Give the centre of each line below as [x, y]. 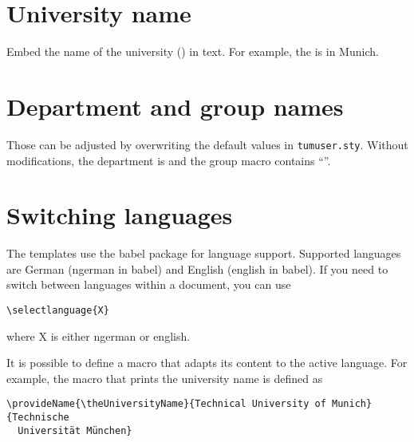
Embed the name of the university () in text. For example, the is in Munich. [193, 51]
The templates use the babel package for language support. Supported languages [204, 253]
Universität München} [75, 430]
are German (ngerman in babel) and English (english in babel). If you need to [197, 268]
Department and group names [175, 106]
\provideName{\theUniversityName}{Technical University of [166, 404]
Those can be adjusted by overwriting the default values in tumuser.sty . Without [207, 144]
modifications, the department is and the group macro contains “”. [169, 160]
